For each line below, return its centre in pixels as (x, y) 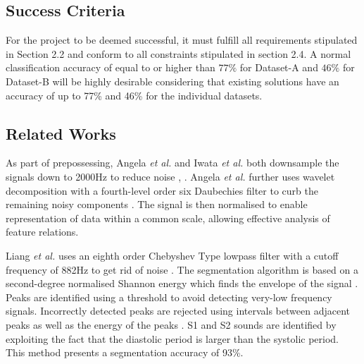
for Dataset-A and (279, 67)
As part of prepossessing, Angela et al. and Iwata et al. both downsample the (172, 163)
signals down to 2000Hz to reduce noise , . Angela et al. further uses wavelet (170, 176)
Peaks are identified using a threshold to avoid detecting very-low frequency (169, 297)
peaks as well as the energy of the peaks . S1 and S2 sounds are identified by (171, 324)
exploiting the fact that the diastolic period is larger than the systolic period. (172, 338)
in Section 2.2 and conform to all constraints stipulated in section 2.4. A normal (178, 53)
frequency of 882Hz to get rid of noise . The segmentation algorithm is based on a (182, 269)
